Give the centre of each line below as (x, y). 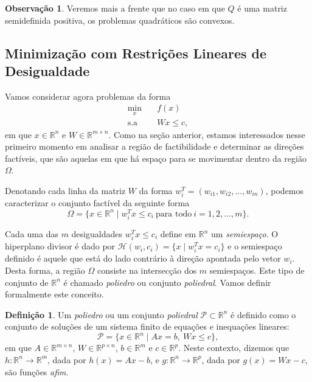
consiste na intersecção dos (147, 270)
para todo (174, 214)
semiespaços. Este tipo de (257, 270)
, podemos (285, 191)
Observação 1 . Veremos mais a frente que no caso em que (115, 8)
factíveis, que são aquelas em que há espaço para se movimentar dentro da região (156, 158)
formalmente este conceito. (54, 294)
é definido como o (263, 314)
